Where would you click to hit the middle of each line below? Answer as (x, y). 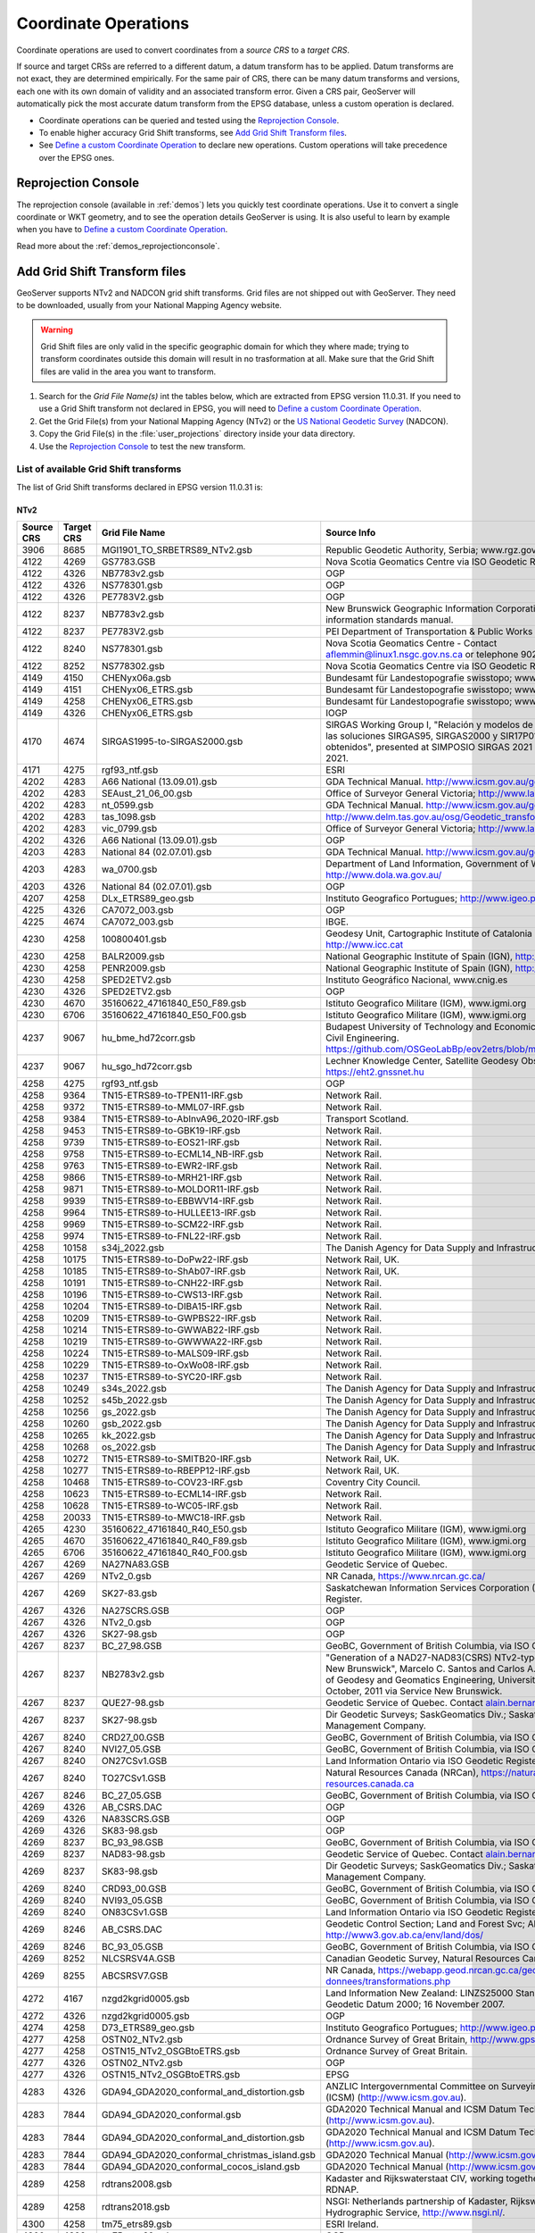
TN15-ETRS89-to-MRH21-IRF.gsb (172, 1177)
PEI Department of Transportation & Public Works (429, 631)
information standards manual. (390, 620)
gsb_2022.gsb (132, 1424)
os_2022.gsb (128, 1447)
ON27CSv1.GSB (134, 1761)
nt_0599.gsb (128, 806)
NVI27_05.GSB (131, 1749)
